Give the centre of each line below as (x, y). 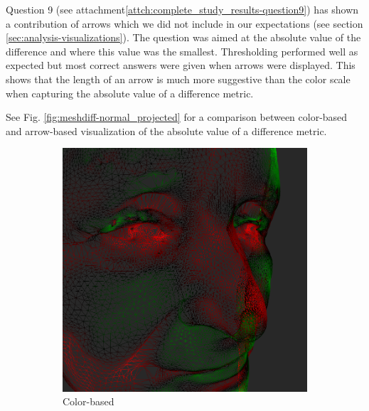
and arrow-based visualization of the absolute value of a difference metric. (166, 130)
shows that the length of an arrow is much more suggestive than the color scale (178, 79)
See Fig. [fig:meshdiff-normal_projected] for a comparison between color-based (177, 117)
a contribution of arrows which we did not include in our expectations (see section (184, 23)
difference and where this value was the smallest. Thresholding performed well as (182, 51)
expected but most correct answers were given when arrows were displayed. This (181, 65)
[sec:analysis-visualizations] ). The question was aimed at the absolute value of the (183, 37)
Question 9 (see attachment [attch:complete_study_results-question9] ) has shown (182, 9)
